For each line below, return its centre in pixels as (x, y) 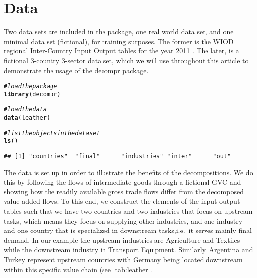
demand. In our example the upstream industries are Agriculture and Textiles (122, 240)
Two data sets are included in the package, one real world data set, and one (119, 31)
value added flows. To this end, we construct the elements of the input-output (122, 201)
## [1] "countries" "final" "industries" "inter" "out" (118, 157)
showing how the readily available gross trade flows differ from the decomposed (124, 191)
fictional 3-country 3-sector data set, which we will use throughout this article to (126, 60)
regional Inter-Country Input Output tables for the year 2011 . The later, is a (122, 51)
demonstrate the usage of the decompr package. (76, 70)
